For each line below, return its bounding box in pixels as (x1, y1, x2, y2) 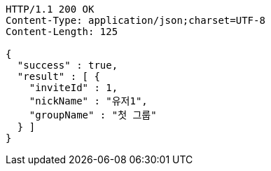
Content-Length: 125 (6, 26, 118, 37)
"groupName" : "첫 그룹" (29, 109, 157, 121)
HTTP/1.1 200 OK (6, 4, 95, 15)
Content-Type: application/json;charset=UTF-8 (6, 15, 265, 26)
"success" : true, (17, 60, 118, 71)
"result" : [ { (17, 71, 100, 82)
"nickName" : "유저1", (29, 95, 148, 107)
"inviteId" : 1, (29, 82, 118, 93)
